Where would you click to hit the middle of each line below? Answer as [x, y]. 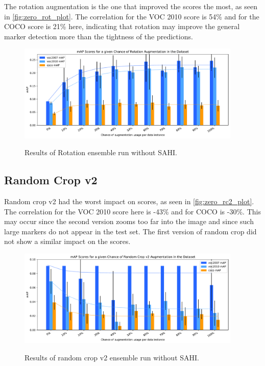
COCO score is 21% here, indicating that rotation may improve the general [122, 26]
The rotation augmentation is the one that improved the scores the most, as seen [131, 6]
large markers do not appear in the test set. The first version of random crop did [130, 231]
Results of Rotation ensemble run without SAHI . [101, 152]
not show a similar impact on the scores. [67, 241]
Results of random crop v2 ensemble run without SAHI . [112, 357]
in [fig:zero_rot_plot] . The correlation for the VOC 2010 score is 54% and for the [132, 16]
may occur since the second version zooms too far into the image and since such [129, 221]
